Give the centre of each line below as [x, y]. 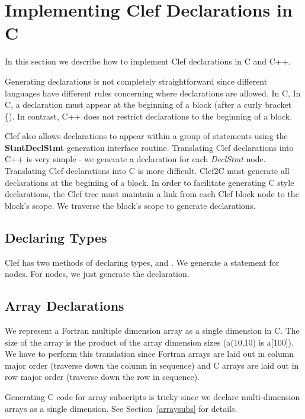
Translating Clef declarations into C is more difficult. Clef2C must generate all [147, 171]
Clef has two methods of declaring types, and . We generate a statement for [142, 262]
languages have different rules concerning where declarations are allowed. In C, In [153, 93]
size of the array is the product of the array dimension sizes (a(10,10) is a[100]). [149, 342]
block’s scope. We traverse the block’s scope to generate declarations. [130, 205]
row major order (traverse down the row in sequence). [102, 377]
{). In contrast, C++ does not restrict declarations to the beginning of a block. [149, 116]
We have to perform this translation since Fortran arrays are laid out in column [150, 354]
